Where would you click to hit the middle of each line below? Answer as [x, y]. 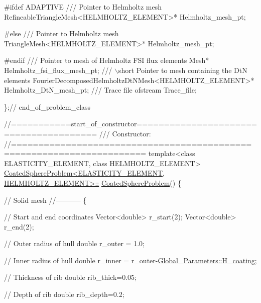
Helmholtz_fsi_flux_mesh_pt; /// [58, 70]
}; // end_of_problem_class [47, 106]
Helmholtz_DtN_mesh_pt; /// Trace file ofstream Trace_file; [100, 90]
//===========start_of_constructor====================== [130, 124]
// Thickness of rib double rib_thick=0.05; [70, 277]
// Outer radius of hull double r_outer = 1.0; [74, 243]
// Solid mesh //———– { [45, 200]
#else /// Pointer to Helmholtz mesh [61, 33]
